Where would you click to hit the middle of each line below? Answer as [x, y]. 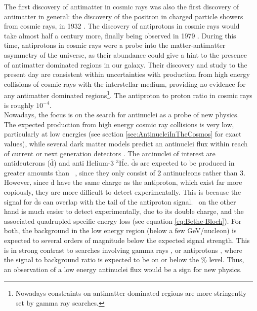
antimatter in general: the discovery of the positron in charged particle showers [124, 16]
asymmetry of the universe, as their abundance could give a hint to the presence [126, 54]
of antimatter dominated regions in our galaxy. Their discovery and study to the [126, 64]
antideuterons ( [27, 163]
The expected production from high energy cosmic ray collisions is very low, [119, 124]
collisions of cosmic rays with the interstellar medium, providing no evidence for [125, 84]
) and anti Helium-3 [84, 163]
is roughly [19, 105]
